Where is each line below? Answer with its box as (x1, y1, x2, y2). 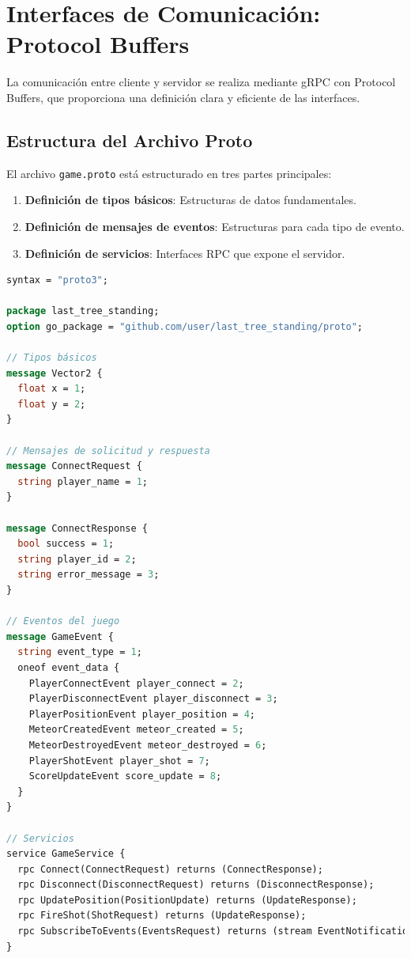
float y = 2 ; (17, 398, 86, 410)
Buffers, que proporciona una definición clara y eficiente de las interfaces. (6, 89, 360, 105)
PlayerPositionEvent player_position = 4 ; (28, 708, 256, 720)
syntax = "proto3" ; (6, 275, 108, 286)
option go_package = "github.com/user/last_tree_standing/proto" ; (6, 320, 364, 332)
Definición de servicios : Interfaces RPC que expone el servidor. (25, 244, 345, 261)
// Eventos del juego (6, 615, 120, 627)
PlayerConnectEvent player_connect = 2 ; (28, 677, 244, 689)
